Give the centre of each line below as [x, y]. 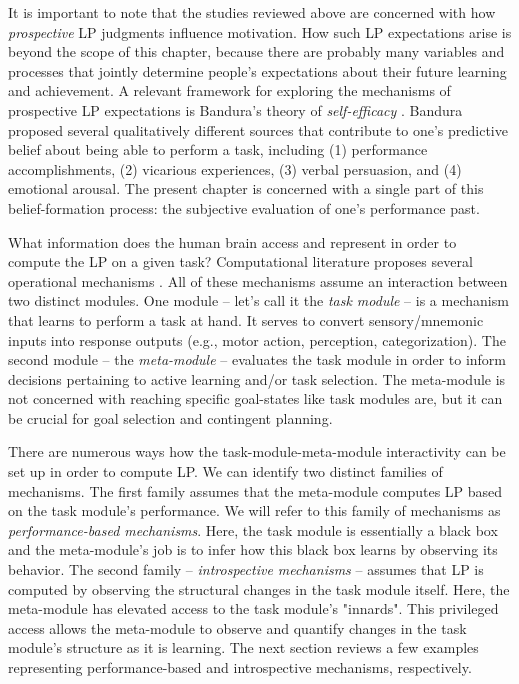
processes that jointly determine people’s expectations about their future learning [257, 70]
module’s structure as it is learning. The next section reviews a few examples [243, 647]
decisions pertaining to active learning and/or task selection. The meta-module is [257, 378]
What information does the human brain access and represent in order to [232, 241]
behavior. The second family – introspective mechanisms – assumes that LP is [246, 569]
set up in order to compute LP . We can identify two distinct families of [225, 471]
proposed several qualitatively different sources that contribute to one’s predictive [258, 129]
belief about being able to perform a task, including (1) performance [218, 149]
